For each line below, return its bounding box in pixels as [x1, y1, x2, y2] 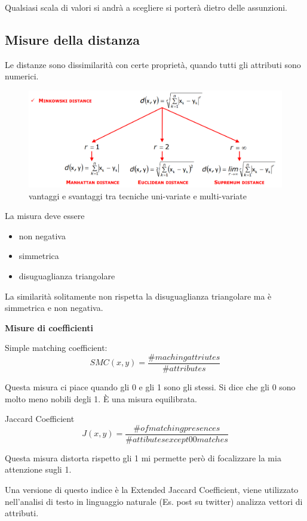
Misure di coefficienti [5, 321, 93, 334]
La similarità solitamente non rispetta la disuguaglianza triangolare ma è [5, 289, 272, 302]
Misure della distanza [5, 30, 140, 48]
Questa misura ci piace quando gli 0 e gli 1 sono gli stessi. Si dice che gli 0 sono [5, 381, 296, 393]
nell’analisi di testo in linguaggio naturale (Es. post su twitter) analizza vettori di [5, 495, 303, 507]
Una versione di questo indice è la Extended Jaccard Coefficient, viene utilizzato [5, 483, 299, 496]
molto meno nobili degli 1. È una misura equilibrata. [5, 392, 197, 405]
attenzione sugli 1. [5, 463, 72, 476]
